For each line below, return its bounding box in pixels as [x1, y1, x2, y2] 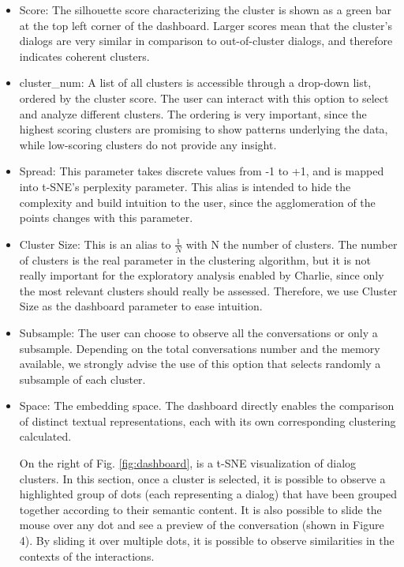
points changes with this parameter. [19, 209, 193, 226]
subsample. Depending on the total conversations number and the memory [19, 340, 380, 356]
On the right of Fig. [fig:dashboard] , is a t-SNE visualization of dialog [19, 455, 357, 471]
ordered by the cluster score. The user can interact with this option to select [19, 89, 389, 106]
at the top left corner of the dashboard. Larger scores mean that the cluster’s [19, 17, 392, 33]
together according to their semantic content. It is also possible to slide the [19, 501, 382, 517]
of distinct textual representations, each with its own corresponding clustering [19, 412, 396, 429]
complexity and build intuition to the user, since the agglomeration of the [19, 193, 376, 210]
